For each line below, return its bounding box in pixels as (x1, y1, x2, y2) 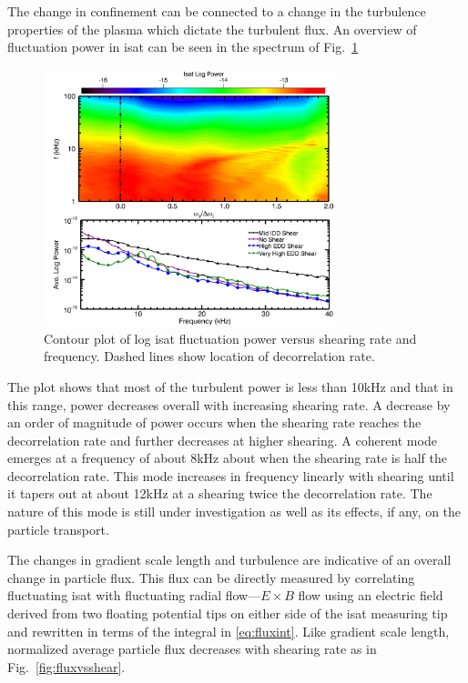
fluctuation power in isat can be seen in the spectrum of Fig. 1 (7, 37, 359, 56)
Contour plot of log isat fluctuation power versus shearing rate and (44, 328, 417, 347)
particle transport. (7, 519, 109, 538)
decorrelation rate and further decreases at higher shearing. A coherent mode (7, 430, 437, 449)
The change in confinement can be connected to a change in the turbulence (7, 2, 426, 20)
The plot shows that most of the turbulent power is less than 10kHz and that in (7, 377, 453, 396)
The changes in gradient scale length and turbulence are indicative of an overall (7, 550, 452, 569)
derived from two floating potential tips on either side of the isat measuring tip (7, 604, 448, 623)
